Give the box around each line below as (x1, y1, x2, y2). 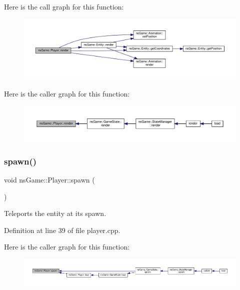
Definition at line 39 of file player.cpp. (4, 224, 120, 235)
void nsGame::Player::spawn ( (4, 174, 95, 184)
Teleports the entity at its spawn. (4, 208, 106, 218)
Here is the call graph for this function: (4, 1, 124, 11)
